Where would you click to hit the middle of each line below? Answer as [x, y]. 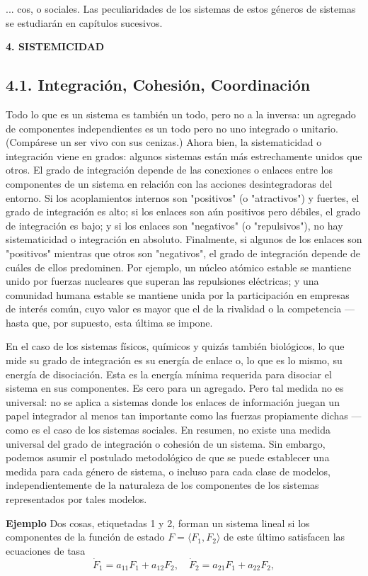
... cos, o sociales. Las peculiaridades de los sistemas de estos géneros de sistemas [181, 9]
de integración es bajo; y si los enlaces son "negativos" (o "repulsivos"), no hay [174, 225]
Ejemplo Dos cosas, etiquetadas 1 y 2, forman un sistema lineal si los [158, 523]
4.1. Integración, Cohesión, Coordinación [158, 85]
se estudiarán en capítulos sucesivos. [84, 22]
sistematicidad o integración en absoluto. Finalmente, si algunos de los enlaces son [184, 239]
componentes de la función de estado [85, 537]
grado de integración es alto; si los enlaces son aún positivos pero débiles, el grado [183, 211]
